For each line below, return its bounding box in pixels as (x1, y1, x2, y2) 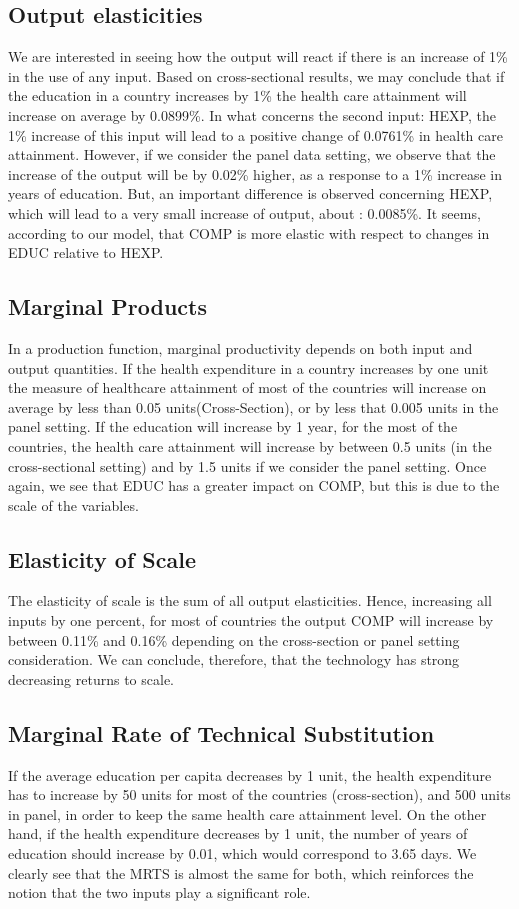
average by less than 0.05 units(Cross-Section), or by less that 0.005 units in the (8, 396, 499, 417)
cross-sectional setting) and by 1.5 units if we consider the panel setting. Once (8, 455, 487, 476)
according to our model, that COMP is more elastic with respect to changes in (8, 222, 490, 243)
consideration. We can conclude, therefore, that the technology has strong (8, 649, 460, 670)
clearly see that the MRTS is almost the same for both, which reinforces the (8, 862, 474, 883)
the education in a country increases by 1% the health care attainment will (8, 85, 467, 106)
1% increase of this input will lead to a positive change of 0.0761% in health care (8, 124, 503, 145)
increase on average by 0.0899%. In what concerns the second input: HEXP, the (8, 104, 496, 125)
